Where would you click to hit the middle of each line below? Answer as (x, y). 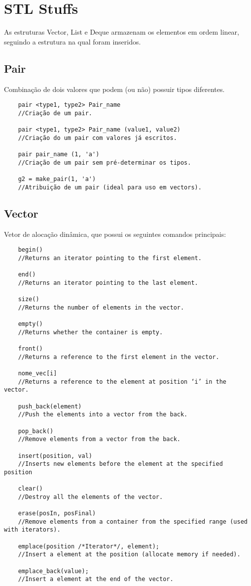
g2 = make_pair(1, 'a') (57, 179)
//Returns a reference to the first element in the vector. (119, 357)
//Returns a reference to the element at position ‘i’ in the (122, 382)
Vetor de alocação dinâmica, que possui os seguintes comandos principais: (115, 234)
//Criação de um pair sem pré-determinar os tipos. (105, 162)
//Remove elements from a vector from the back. (99, 439)
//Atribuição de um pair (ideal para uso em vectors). (110, 187)
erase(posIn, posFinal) (57, 514)
